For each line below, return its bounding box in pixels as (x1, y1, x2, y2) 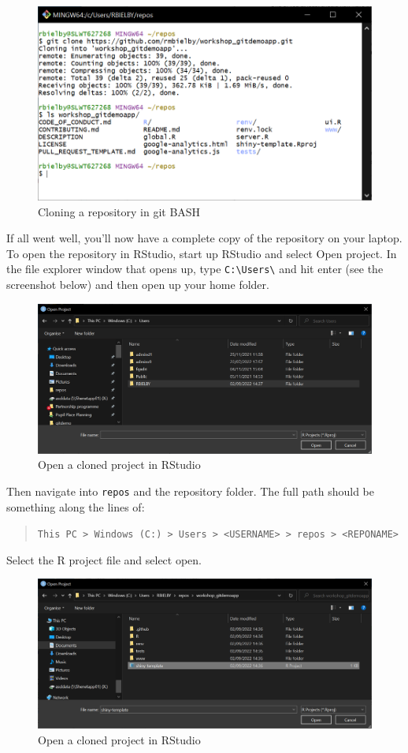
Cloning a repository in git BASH (38, 203, 201, 219)
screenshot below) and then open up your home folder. (6, 276, 269, 293)
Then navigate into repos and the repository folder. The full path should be (6, 482, 375, 499)
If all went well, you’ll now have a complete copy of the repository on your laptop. (6, 230, 402, 246)
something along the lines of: (6, 498, 145, 515)
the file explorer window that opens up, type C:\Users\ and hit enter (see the (6, 260, 384, 277)
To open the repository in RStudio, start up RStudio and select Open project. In (6, 245, 397, 261)
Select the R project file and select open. (6, 551, 202, 568)
